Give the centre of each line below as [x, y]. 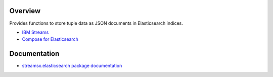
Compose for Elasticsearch [50, 39]
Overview [25, 11]
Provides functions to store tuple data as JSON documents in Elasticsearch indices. [96, 23]
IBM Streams [35, 32]
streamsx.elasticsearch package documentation [72, 66]
